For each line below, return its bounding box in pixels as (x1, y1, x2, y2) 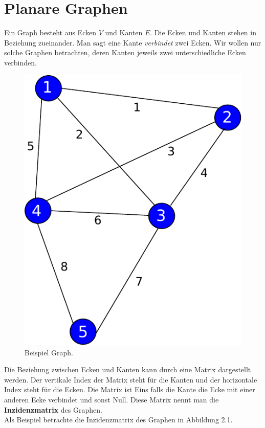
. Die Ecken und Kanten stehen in (150, 27, 256, 38)
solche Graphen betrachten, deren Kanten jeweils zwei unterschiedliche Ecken (4, 47, 246, 58)
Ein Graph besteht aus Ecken (4, 27, 96, 38)
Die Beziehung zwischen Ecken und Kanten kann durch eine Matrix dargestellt (4, 364, 251, 375)
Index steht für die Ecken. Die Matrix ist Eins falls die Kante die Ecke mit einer (4, 384, 255, 395)
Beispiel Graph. (25, 347, 73, 357)
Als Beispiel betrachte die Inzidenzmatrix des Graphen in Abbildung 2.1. (4, 414, 233, 425)
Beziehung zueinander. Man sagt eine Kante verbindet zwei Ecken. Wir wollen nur (4, 37, 261, 48)
